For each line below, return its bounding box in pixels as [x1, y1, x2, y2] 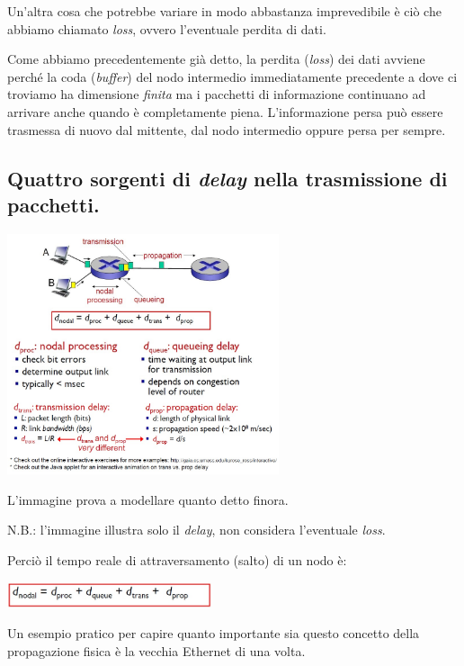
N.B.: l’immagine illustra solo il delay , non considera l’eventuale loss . [7, 520, 386, 539]
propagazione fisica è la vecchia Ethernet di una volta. [7, 641, 306, 660]
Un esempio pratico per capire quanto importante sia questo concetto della [7, 624, 420, 643]
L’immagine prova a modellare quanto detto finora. [7, 490, 289, 508]
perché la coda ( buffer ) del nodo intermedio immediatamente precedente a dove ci [7, 67, 458, 85]
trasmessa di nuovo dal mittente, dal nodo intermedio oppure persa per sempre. [7, 120, 446, 139]
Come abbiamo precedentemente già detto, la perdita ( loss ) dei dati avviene [7, 49, 425, 68]
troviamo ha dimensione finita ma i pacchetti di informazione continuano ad [7, 85, 426, 103]
